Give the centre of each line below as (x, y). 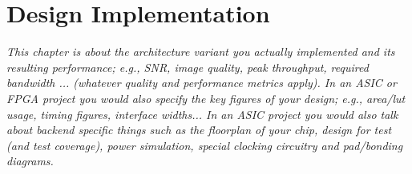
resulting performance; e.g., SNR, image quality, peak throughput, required (188, 67)
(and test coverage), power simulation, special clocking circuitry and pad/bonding (205, 145)
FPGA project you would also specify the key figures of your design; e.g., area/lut (206, 98)
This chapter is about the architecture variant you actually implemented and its (201, 51)
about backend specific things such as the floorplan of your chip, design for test (199, 130)
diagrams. (30, 161)
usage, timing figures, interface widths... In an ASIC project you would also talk (202, 114)
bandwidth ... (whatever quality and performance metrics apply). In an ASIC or (202, 83)
